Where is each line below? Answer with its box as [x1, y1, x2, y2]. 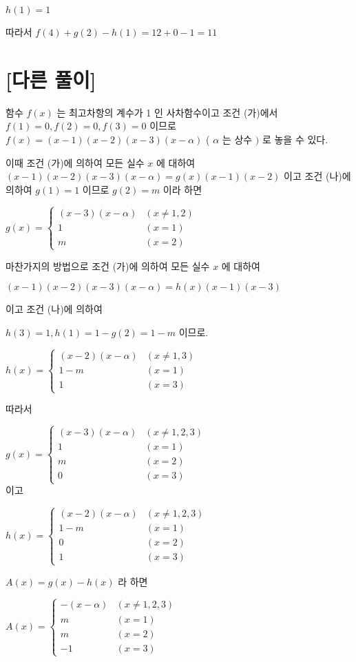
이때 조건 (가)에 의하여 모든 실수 [6, 155, 145, 169]
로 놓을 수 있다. [262, 132, 328, 146]
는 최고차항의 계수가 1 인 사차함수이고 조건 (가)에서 [56, 105, 278, 119]
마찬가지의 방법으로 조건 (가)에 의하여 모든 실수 [6, 258, 210, 273]
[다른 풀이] [6, 65, 96, 93]
